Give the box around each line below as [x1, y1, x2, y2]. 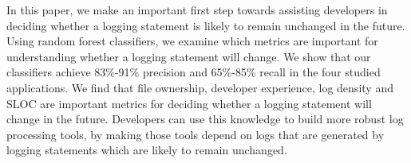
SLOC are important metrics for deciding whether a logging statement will [6, 95, 372, 111]
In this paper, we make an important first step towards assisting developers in [6, 2, 388, 17]
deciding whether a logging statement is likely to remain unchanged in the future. [6, 17, 405, 33]
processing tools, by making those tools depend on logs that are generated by [6, 126, 385, 142]
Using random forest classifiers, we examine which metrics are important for [6, 33, 378, 49]
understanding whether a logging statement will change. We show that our [6, 48, 371, 64]
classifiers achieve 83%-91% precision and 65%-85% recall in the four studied [6, 64, 381, 80]
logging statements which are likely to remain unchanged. [6, 142, 287, 158]
